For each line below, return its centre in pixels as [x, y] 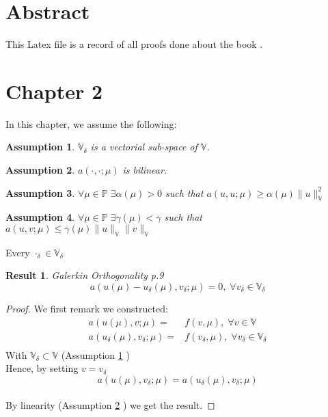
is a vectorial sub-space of [144, 147]
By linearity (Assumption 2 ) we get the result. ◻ [110, 405]
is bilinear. [145, 170]
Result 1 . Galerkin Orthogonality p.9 [85, 275]
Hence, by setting [42, 368]
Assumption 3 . [40, 192]
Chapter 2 [54, 91]
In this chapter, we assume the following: [91, 123]
